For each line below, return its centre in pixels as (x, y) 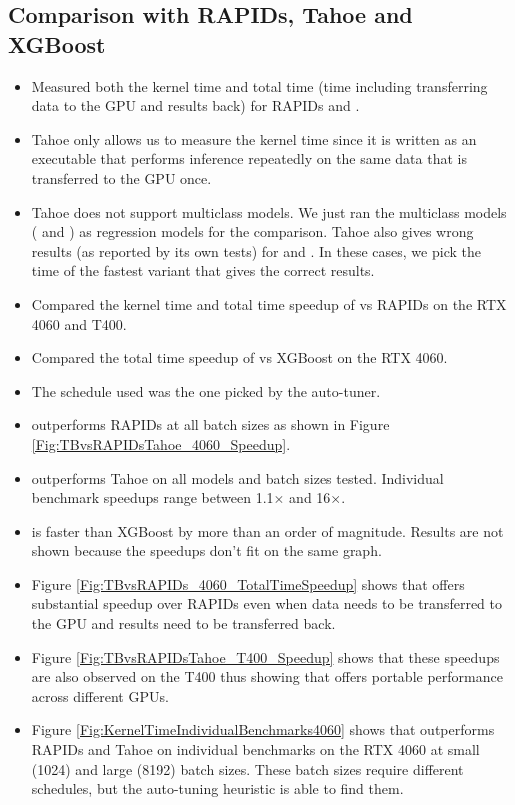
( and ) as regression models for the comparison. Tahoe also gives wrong (252, 231)
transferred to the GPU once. (121, 177)
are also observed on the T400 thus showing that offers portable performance (267, 676)
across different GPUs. (100, 695)
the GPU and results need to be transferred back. (183, 623)
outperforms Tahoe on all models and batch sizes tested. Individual (237, 477)
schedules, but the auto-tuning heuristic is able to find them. (217, 788)
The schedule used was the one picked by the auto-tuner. (206, 390)
